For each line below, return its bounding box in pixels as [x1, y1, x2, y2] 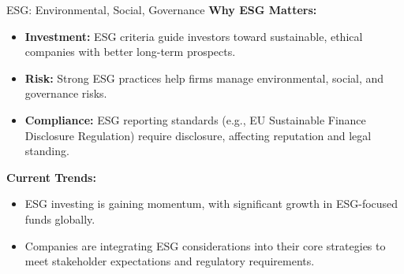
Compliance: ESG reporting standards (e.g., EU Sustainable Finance [24, 111, 366, 128]
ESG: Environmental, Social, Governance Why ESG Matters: [6, 2, 317, 17]
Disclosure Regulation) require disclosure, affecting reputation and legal [24, 127, 372, 143]
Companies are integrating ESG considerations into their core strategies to [24, 237, 386, 254]
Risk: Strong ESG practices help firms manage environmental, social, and [24, 69, 384, 86]
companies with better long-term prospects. [24, 43, 236, 60]
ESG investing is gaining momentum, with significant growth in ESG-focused [24, 195, 398, 212]
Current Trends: [6, 168, 96, 185]
